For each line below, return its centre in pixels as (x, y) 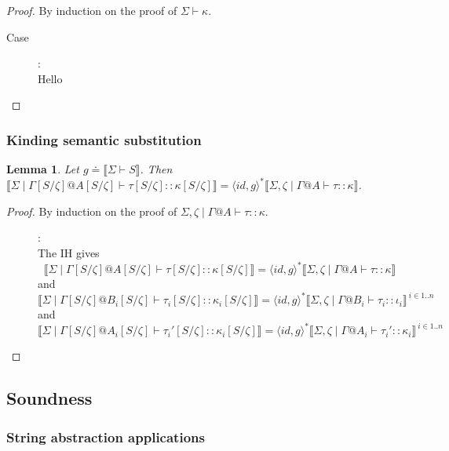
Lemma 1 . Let (43, 169)
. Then (156, 169)
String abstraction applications (106, 436)
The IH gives (69, 253)
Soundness (49, 398)
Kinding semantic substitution (104, 139)
